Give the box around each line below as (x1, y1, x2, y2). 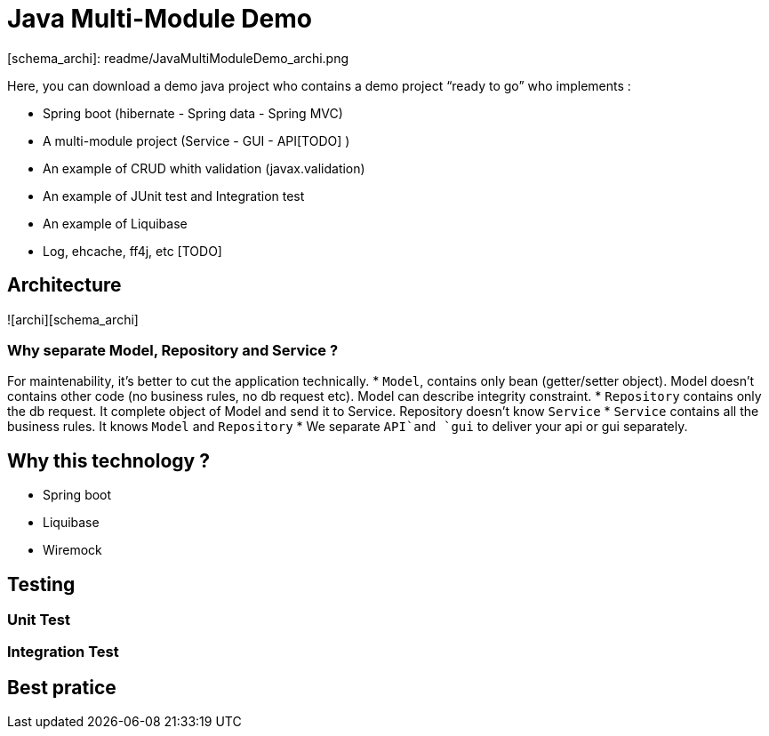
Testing (7, 572, 76, 596)
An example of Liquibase (43, 215, 188, 231)
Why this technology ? (7, 449, 210, 472)
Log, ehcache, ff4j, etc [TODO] (43, 243, 222, 259)
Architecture (7, 274, 122, 297)
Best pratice (7, 676, 116, 699)
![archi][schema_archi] (7, 311, 139, 327)
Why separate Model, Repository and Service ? (7, 340, 339, 359)
